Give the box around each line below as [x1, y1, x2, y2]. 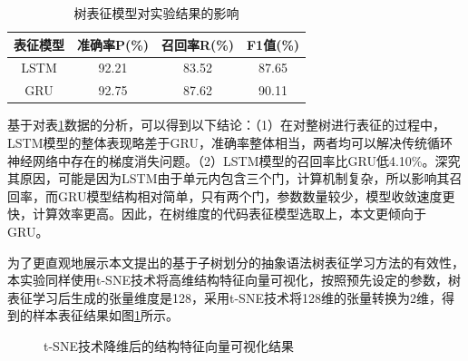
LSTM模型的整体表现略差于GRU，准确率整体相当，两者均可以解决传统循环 [7, 132, 453, 151]
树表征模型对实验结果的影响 [73, 4, 239, 22]
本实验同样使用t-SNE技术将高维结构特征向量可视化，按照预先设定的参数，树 [7, 270, 461, 289]
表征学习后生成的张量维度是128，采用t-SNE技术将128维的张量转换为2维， [7, 288, 442, 307]
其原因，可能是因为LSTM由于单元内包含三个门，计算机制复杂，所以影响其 [7, 169, 450, 188]
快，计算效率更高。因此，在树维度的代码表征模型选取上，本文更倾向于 [7, 204, 426, 223]
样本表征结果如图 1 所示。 [32, 306, 179, 325]
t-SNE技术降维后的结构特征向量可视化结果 [44, 336, 294, 355]
